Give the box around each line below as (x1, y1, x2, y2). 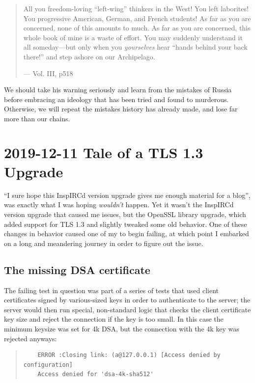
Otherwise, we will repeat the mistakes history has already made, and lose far (4, 104, 238, 114)
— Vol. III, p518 (23, 68, 73, 78)
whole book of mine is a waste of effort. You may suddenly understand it (23, 32, 243, 42)
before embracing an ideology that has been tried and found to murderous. (4, 94, 229, 104)
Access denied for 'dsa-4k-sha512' (37, 371, 154, 378)
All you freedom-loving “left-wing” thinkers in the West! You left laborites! (23, 3, 249, 13)
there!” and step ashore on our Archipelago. (23, 51, 155, 61)
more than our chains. (4, 113, 70, 123)
